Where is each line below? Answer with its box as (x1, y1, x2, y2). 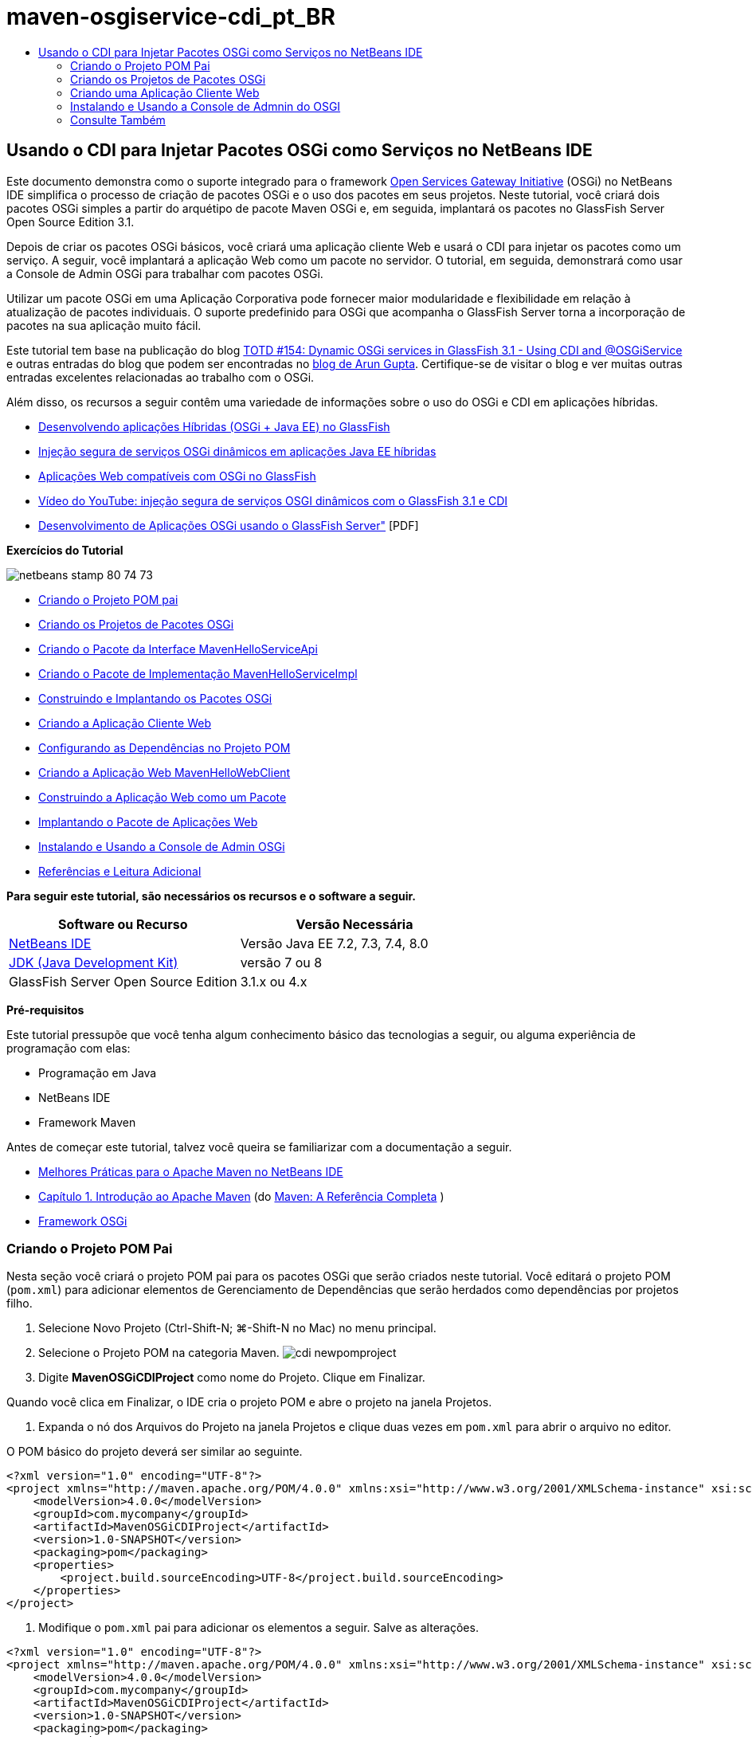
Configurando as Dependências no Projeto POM (38, 740, 291, 755)
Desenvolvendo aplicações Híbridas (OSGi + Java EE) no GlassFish (38, 419, 390, 433)
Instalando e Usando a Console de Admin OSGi (38, 839, 285, 853)
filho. (6, 1296, 33, 1311)
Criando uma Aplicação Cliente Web (70, 85, 260, 100)
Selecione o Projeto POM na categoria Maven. (38, 1346, 280, 1360)
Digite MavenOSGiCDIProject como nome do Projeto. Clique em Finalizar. (38, 1370, 425, 1385)
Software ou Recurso (58, 916, 188, 932)
